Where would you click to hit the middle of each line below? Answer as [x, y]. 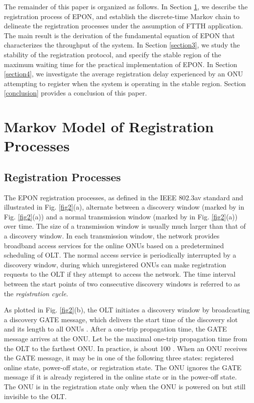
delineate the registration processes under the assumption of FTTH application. [124, 26]
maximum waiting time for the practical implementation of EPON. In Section [121, 64]
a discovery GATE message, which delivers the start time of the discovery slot [121, 319]
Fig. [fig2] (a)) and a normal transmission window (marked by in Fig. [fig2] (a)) [121, 216]
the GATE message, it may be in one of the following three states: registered [119, 358]
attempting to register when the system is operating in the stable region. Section [125, 83]
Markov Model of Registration [109, 127]
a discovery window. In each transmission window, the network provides [112, 236]
